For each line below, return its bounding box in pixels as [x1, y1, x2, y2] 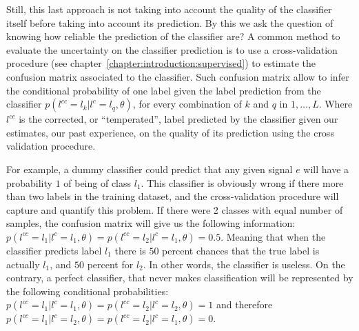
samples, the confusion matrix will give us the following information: [6, 216, 296, 230]
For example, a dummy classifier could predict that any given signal [6, 161, 293, 176]
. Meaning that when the [220, 229, 326, 243]
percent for [87, 257, 134, 271]
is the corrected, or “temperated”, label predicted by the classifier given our [19, 112, 338, 126]
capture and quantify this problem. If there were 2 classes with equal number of [6, 202, 343, 217]
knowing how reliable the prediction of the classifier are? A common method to [6, 29, 340, 43]
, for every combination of [132, 97, 242, 111]
